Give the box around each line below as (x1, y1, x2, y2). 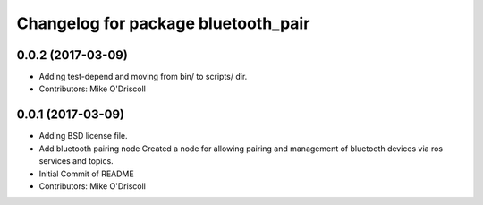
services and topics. (38, 156, 114, 167)
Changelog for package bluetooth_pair (16, 13, 310, 33)
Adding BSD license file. (38, 131, 129, 141)
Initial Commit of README (38, 168, 134, 179)
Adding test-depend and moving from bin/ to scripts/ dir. (38, 72, 248, 82)
